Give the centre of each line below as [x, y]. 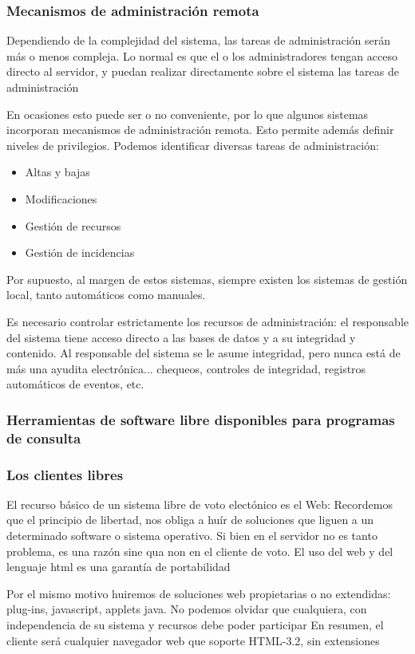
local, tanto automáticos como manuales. [106, 295]
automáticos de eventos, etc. [75, 384]
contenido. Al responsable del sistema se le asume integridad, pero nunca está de [204, 353]
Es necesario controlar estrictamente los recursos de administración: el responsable [207, 321]
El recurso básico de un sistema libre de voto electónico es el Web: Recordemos [200, 504]
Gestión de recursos [73, 225]
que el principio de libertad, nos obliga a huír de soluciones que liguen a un [190, 520]
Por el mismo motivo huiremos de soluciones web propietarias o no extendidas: [199, 593]
